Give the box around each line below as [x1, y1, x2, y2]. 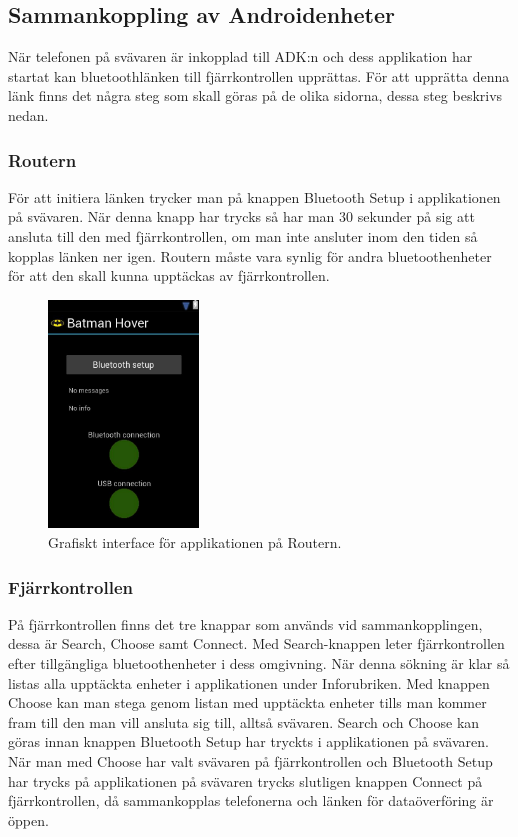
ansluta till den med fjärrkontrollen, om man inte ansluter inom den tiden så [8, 225, 478, 246]
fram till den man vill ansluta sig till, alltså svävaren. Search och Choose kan [8, 711, 480, 732]
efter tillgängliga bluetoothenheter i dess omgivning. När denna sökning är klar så [8, 653, 510, 674]
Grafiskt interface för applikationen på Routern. [48, 532, 342, 553]
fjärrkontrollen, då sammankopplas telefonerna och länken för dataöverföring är [8, 790, 494, 811]
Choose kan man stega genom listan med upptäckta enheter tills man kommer [8, 692, 487, 713]
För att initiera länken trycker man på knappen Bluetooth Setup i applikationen [8, 186, 501, 207]
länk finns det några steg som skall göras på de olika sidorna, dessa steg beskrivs [8, 85, 503, 106]
